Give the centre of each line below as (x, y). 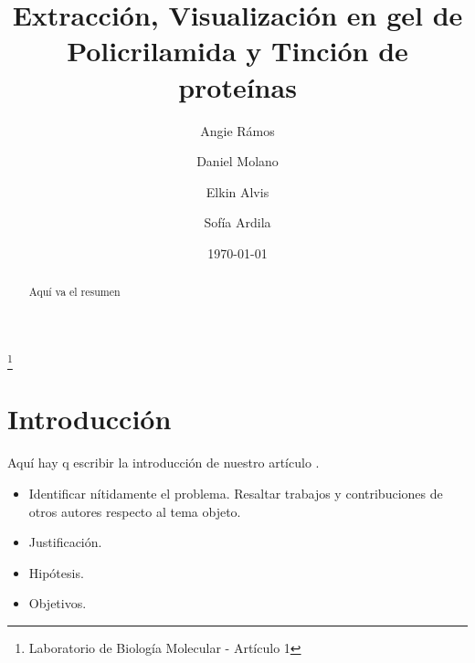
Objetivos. (58, 603)
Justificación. (65, 542)
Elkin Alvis (237, 191)
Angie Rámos (237, 130)
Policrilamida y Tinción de (237, 51)
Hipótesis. (56, 572)
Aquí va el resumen (74, 292)
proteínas (237, 86)
